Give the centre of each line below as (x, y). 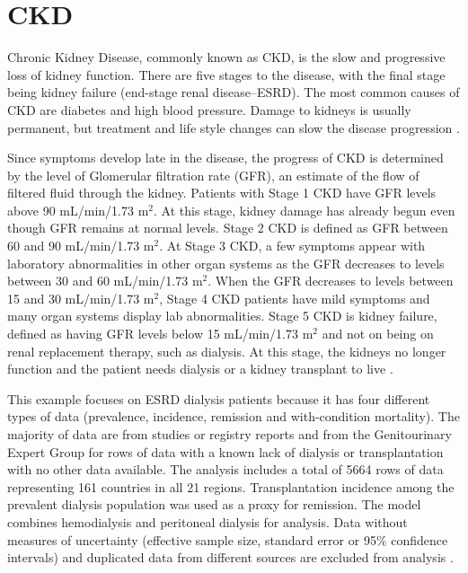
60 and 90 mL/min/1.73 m (81, 246)
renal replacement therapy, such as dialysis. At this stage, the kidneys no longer (227, 351)
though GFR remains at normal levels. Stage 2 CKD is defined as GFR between (228, 228)
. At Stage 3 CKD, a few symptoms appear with (292, 246)
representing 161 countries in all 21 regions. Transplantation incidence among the (231, 486)
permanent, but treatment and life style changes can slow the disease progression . (234, 127)
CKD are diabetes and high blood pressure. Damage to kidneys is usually (209, 109)
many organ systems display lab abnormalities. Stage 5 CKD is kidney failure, (222, 316)
